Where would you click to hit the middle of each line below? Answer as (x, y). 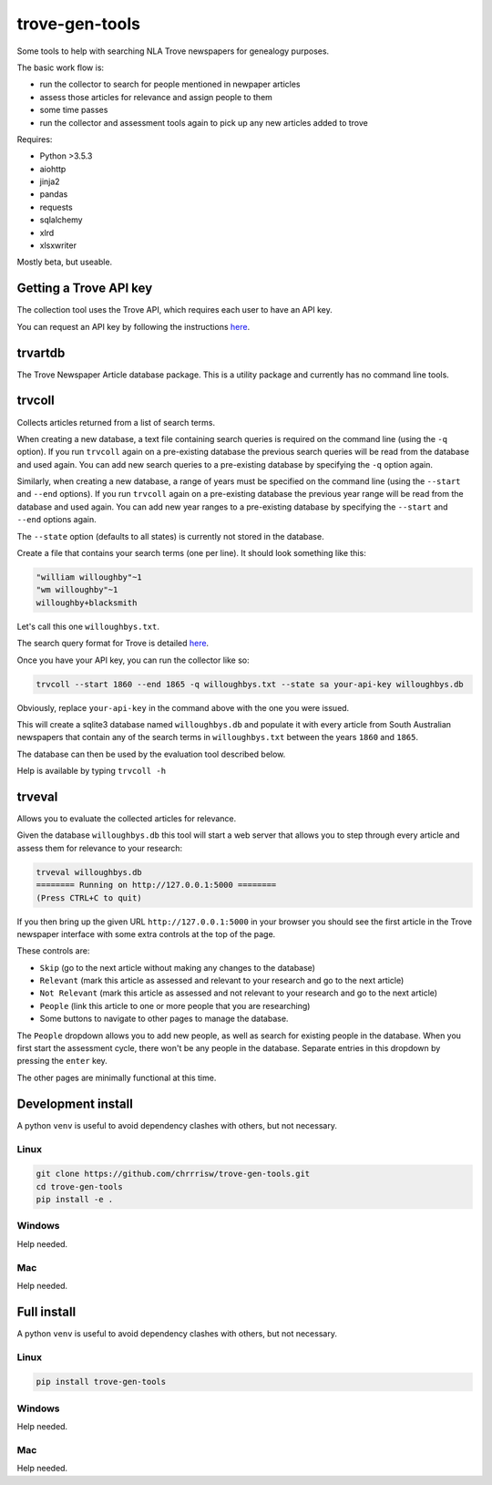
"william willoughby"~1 (89, 577)
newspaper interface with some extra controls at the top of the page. (146, 933)
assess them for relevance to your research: (99, 848)
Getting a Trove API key (85, 289)
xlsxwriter (58, 245)
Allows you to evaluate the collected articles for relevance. (127, 819)
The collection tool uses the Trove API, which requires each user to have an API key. (174, 310)
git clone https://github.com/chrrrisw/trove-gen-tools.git (173, 1174)
